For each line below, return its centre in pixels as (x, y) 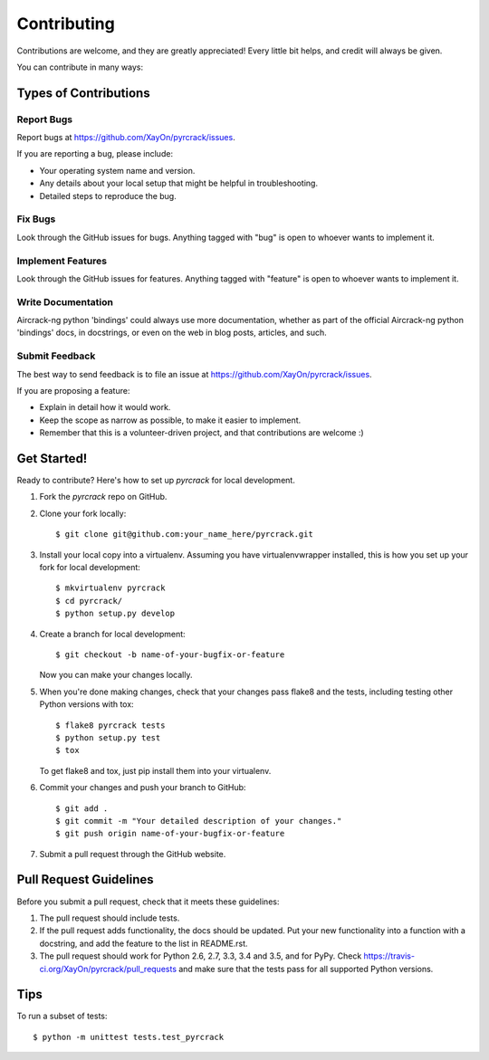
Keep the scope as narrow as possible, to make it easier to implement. (170, 420)
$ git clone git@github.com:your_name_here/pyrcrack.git (185, 535)
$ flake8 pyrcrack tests (110, 725)
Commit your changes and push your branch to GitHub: (143, 788)
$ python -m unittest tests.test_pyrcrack (129, 1037)
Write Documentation (65, 301)
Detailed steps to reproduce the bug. (108, 196)
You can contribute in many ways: (80, 67)
